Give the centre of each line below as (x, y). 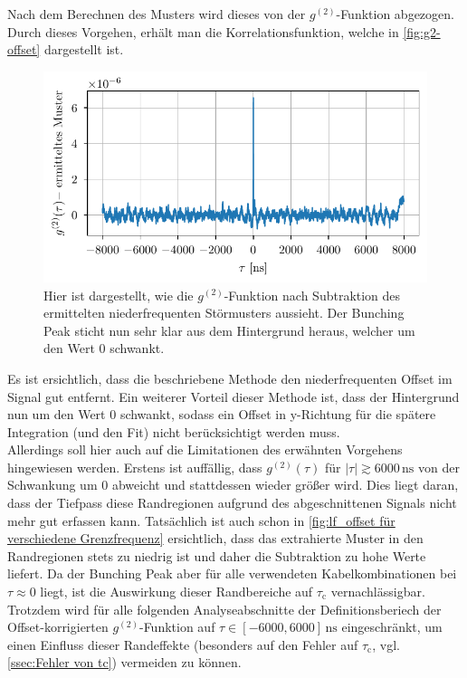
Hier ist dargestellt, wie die (119, 295)
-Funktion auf (177, 627)
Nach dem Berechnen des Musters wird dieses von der (157, 14)
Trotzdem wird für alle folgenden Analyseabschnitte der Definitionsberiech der (224, 609)
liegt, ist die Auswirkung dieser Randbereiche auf (176, 592)
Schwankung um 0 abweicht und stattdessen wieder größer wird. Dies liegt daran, (233, 485)
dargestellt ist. (84, 49)
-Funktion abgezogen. (395, 14)
